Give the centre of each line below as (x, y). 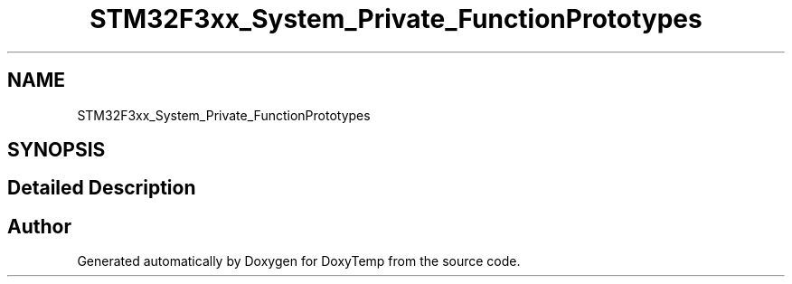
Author (39, 226)
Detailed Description (102, 188)
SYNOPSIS (57, 150)
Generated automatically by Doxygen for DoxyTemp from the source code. (299, 261)
